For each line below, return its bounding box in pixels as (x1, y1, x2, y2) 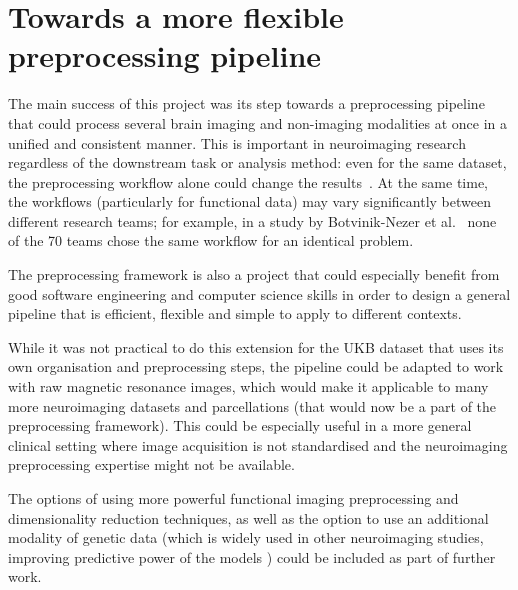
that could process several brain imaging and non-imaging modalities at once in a (8, 112, 507, 133)
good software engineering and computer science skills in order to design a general (8, 283, 511, 304)
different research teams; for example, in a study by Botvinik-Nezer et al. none (8, 210, 497, 231)
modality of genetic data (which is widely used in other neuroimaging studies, (8, 527, 484, 548)
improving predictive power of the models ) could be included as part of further (8, 546, 496, 567)
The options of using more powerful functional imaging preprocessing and (8, 488, 459, 508)
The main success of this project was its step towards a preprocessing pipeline (8, 93, 485, 114)
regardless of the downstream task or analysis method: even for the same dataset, (8, 152, 507, 173)
